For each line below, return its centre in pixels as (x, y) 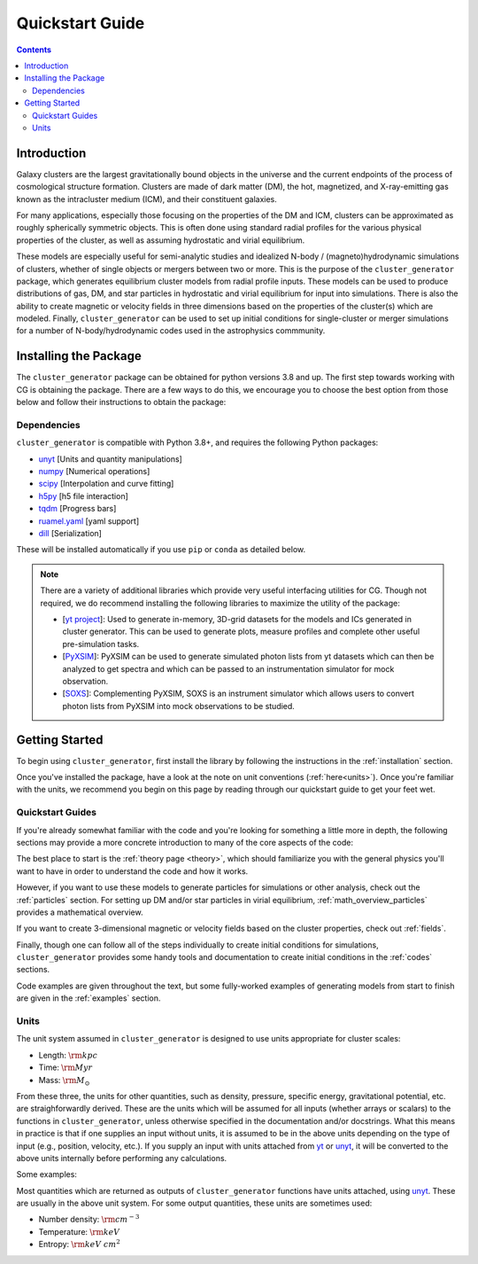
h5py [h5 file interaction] (83, 495)
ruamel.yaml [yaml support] (89, 521)
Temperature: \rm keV (79, 1231)
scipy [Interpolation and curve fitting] (106, 484)
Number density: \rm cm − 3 (89, 1219)
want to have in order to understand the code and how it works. (132, 871)
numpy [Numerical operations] (94, 472)
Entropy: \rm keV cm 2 (80, 1244)
